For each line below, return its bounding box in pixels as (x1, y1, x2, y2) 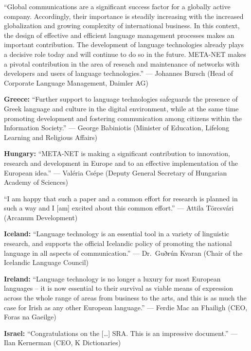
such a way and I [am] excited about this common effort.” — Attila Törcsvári (4, 203, 234, 213)
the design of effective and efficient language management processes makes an (4, 30, 234, 40)
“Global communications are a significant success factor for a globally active (4, 1, 231, 11)
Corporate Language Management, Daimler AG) (4, 77, 148, 88)
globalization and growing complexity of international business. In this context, (4, 20, 240, 31)
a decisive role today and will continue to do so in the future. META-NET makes (4, 49, 246, 59)
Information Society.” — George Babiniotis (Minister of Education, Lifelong (4, 123, 230, 133)
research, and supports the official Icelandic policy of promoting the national (4, 238, 232, 248)
